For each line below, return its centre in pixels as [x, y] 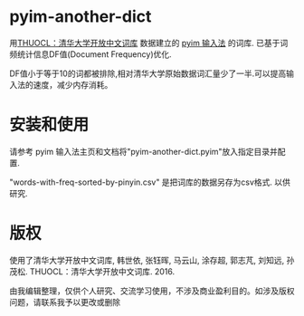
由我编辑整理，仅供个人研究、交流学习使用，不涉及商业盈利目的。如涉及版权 [152, 291]
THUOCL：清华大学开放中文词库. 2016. [102, 271]
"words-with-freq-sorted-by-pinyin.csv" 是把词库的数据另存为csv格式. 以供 [150, 182]
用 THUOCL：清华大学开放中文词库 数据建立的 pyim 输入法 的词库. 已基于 [145, 43]
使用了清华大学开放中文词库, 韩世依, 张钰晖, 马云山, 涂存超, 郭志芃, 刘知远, [147, 260]
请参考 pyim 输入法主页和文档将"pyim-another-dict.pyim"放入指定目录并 [144, 151]
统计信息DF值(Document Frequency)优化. [94, 54]
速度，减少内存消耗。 [73, 84]
